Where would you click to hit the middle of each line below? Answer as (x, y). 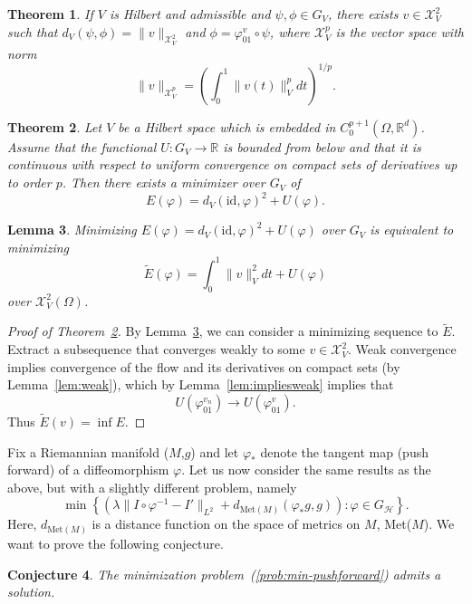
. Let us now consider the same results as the (306, 470)
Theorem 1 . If (50, 14)
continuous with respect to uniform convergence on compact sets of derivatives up (232, 164)
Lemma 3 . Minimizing (72, 230)
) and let (215, 451)
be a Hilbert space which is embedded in (227, 126)
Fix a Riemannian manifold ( (88, 451)
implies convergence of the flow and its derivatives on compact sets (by (204, 366)
